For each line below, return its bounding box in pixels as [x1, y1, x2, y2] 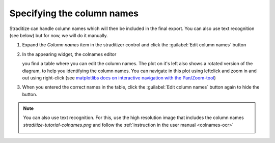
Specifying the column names [9, 8, 139, 19]
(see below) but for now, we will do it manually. [9, 32, 108, 38]
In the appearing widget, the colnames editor [22, 51, 117, 57]
